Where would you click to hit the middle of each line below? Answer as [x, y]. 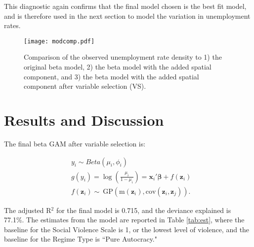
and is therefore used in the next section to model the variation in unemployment [127, 16]
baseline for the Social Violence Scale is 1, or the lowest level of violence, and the [127, 229]
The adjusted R [28, 210]
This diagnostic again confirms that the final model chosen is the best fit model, [125, 6]
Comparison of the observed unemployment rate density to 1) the [123, 57]
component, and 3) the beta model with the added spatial [111, 76]
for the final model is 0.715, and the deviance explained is [144, 210]
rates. [12, 25]
